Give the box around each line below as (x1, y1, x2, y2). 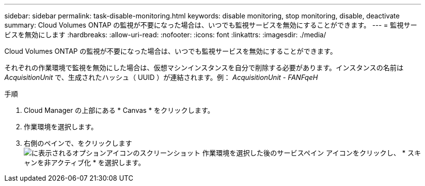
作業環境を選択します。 (24, 123, 98, 131)
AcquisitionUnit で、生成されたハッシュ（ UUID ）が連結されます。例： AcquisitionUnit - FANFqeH (4, 73, 318, 81)
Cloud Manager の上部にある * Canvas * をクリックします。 (24, 106, 214, 114)
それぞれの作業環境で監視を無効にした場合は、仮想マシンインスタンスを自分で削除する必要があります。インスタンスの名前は (4, 63, 404, 72)
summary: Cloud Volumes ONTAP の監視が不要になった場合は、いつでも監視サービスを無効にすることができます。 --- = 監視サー (4, 21, 417, 29)
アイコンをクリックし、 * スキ (326, 149, 421, 157)
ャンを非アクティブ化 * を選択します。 (24, 158, 145, 167)
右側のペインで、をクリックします (24, 139, 132, 147)
